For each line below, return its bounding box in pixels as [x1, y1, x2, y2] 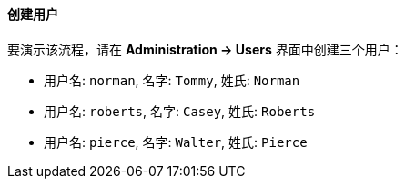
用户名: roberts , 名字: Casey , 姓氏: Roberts [44, 103, 316, 119]
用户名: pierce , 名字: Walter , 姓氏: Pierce [44, 133, 308, 150]
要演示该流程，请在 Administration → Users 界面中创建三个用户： [7, 41, 403, 57]
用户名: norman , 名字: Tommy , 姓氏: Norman [44, 72, 300, 88]
